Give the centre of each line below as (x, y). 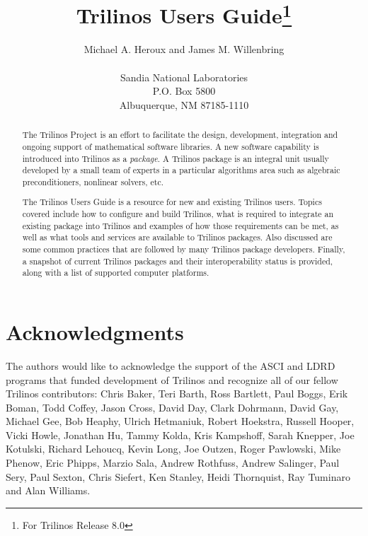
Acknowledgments (95, 331)
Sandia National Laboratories (184, 77)
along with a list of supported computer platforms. (116, 273)
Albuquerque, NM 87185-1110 (184, 104)
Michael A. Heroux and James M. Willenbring (184, 49)
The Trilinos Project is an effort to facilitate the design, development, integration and (180, 135)
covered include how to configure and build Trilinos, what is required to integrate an (178, 214)
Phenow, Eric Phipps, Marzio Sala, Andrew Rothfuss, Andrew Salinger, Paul (173, 463)
